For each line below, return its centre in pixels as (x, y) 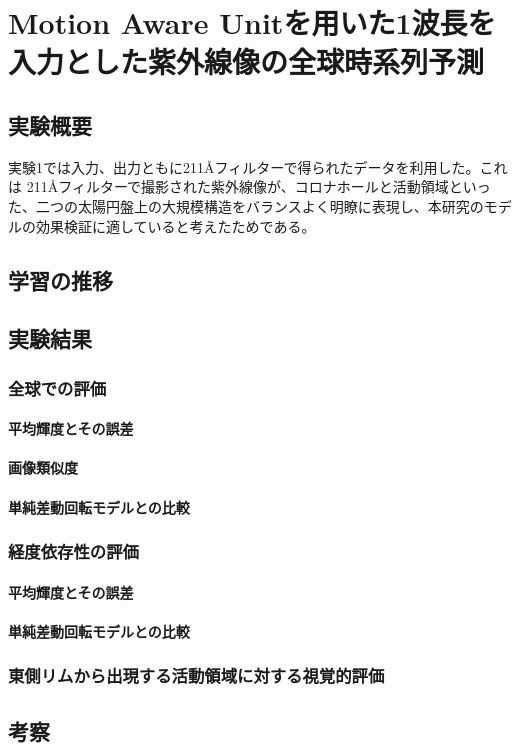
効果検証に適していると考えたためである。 (175, 225)
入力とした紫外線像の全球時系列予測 (246, 61)
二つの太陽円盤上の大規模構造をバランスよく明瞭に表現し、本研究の (259, 205)
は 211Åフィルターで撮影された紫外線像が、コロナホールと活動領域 (228, 186)
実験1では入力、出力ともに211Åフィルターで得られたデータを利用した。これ (258, 166)
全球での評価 (57, 387)
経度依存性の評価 (73, 551)
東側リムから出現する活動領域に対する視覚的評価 (196, 675)
